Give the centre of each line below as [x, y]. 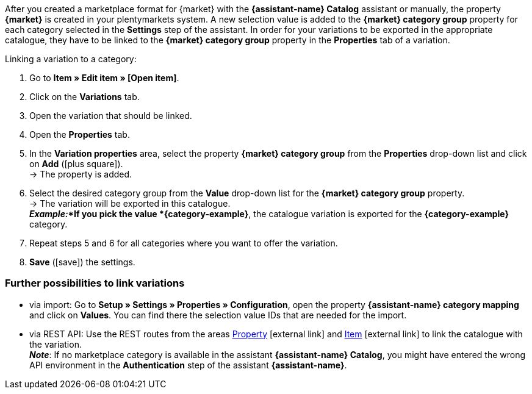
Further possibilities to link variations [95, 283]
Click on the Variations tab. [84, 97]
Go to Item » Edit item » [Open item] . [104, 78]
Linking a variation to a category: [71, 59]
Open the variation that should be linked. [111, 116]
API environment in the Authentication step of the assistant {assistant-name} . [188, 365]
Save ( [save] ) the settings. [82, 262]
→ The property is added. [81, 174]
